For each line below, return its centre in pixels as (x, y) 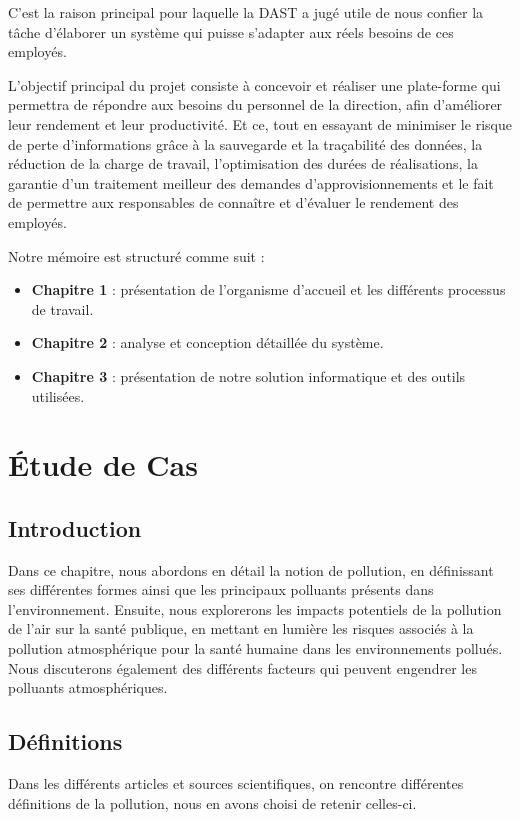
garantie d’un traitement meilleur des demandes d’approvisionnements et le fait (251, 182)
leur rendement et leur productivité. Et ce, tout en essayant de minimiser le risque (260, 123)
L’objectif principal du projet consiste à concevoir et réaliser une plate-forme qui (254, 84)
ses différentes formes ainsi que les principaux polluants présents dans (221, 589)
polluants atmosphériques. (88, 687)
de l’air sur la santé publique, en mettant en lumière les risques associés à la (241, 628)
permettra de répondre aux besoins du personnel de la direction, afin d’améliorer (255, 104)
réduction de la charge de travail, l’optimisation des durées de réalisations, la (243, 163)
